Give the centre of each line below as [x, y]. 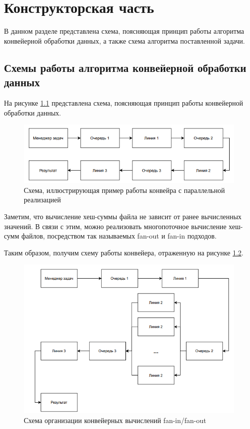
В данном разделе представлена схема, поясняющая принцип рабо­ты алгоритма [124, 31]
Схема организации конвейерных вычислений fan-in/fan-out [115, 420]
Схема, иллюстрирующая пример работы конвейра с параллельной [125, 190]
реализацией [42, 200]
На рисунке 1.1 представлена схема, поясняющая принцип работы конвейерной [124, 102]
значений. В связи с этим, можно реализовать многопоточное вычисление [115, 226]
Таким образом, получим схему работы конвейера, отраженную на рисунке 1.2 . [124, 252]
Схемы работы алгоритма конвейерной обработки [125, 67]
